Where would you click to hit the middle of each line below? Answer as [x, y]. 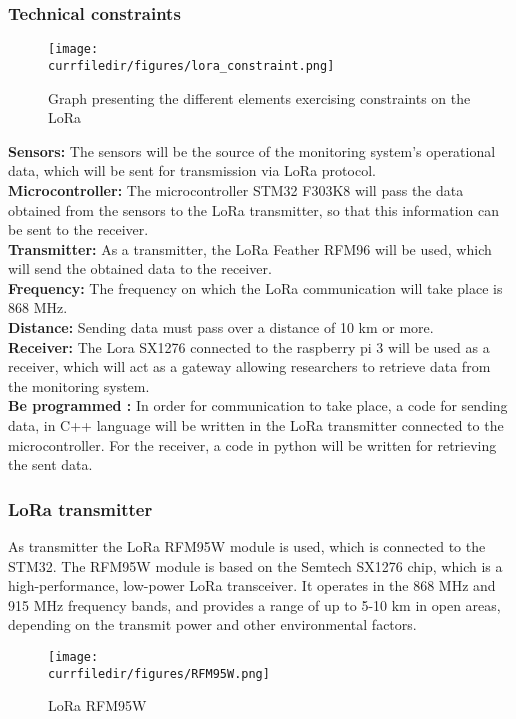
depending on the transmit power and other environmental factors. [212, 624]
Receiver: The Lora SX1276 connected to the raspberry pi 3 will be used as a [249, 346]
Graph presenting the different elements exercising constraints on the [259, 97]
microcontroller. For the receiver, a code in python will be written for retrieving [252, 444]
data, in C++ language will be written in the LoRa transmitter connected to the [256, 425]
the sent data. [50, 464]
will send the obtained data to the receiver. [140, 268]
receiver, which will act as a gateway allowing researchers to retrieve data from [249, 366]
